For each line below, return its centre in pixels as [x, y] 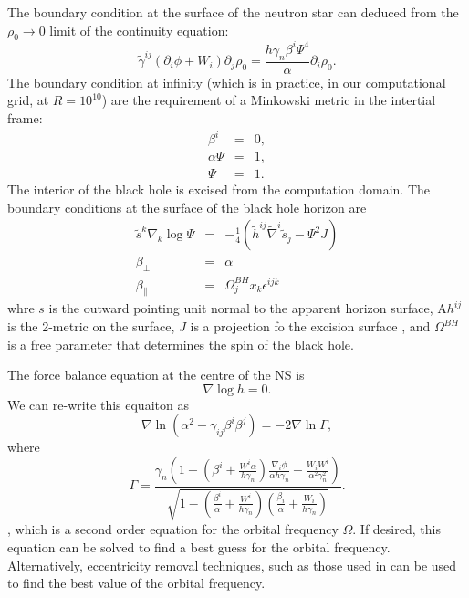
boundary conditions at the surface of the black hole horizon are [187, 207]
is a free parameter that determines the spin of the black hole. [181, 344]
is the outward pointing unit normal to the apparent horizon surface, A [248, 308]
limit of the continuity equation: [139, 30]
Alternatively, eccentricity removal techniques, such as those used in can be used [232, 565]
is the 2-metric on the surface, [91, 326]
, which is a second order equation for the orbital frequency [173, 529]
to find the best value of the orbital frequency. [136, 583]
